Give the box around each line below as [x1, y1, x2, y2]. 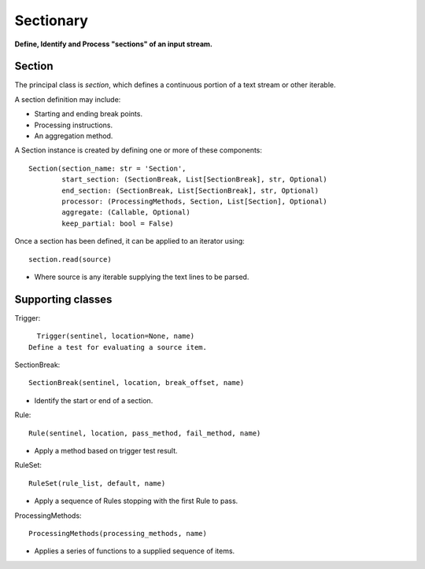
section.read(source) [28, 255, 112, 263]
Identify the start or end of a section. [34, 395, 153, 405]
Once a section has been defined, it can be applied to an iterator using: [14, 237, 246, 246]
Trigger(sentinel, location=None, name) [36, 332, 195, 341]
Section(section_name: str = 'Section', [28, 163, 187, 173]
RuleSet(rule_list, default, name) [28, 479, 166, 487]
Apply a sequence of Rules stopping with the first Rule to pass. [34, 496, 238, 506]
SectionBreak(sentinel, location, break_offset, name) [28, 378, 245, 387]
